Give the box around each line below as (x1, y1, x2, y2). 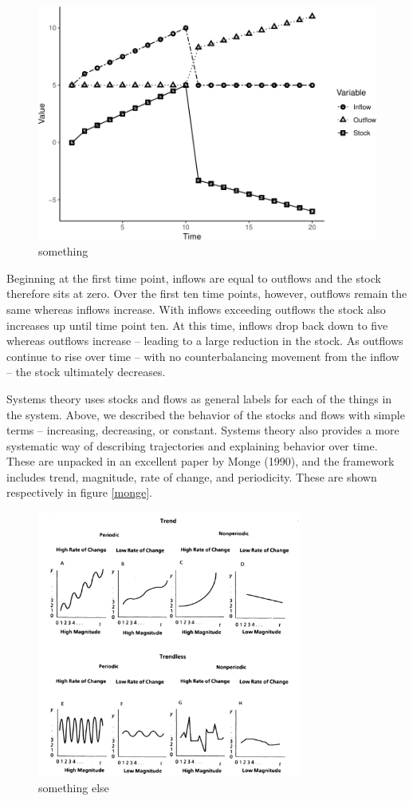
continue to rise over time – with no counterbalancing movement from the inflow (6, 347, 399, 364)
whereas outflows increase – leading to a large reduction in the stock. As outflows (6, 332, 403, 349)
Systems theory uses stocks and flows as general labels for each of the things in (6, 390, 392, 406)
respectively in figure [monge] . (6, 484, 152, 501)
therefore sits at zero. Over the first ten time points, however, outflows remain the (6, 285, 407, 302)
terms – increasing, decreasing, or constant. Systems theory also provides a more (6, 422, 399, 438)
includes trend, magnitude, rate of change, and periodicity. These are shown (6, 468, 377, 485)
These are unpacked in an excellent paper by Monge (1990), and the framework (6, 453, 395, 470)
